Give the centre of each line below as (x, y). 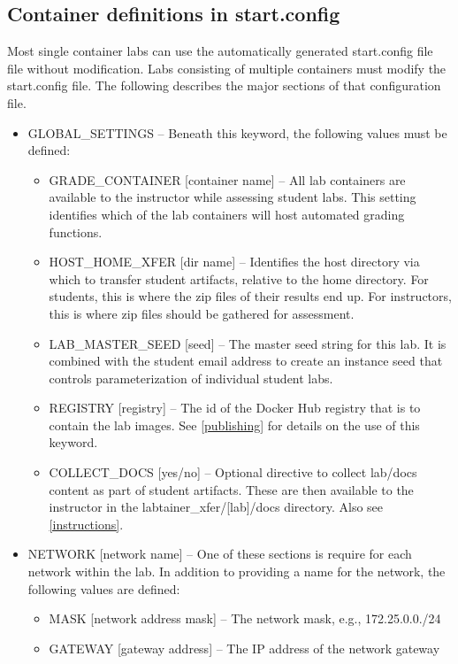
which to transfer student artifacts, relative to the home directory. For (239, 278)
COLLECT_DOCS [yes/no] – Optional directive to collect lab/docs (233, 472)
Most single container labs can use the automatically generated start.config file (220, 51)
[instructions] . (86, 524)
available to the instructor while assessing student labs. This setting (233, 197)
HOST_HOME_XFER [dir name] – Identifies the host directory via (234, 262)
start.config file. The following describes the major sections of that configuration (224, 85)
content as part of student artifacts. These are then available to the (231, 489)
